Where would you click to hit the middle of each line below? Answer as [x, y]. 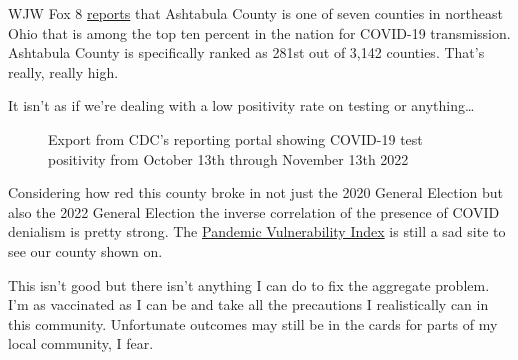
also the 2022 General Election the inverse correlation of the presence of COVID [254, 211]
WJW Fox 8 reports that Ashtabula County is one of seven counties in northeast [255, 13]
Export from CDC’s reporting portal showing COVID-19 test [235, 138]
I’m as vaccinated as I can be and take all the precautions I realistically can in [248, 304]
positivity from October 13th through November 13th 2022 [228, 158]
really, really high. [63, 71]
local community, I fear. [81, 343]
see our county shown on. [85, 250]
